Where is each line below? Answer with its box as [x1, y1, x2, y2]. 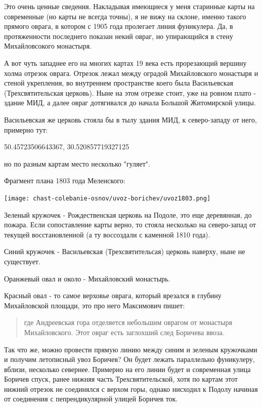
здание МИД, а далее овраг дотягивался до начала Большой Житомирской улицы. [4, 97, 256, 108]
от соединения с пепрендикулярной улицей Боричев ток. [4, 393, 178, 404]
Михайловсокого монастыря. [4, 40, 92, 51]
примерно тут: [4, 124, 48, 135]
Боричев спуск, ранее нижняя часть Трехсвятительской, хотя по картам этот [4, 374, 238, 384]
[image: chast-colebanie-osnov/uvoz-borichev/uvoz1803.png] [4, 194, 211, 202]
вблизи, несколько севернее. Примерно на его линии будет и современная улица [4, 363, 251, 374]
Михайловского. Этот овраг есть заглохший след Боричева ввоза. [24, 327, 225, 337]
